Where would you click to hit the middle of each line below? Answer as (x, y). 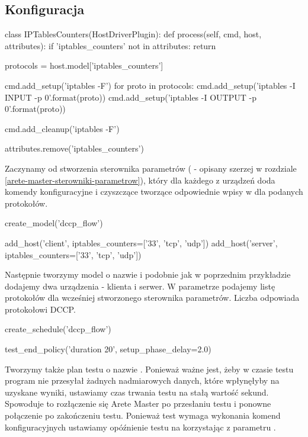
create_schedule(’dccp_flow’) (58, 329)
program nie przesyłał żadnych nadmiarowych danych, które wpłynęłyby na (142, 380)
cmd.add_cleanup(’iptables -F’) (62, 128)
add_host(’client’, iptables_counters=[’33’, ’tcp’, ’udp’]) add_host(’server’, (141, 242)
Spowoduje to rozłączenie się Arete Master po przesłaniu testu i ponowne (138, 404)
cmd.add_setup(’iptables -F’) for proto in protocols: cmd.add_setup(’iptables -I (150, 85)
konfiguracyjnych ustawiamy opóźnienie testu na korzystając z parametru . (140, 427)
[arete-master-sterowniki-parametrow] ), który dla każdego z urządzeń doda (140, 180)
